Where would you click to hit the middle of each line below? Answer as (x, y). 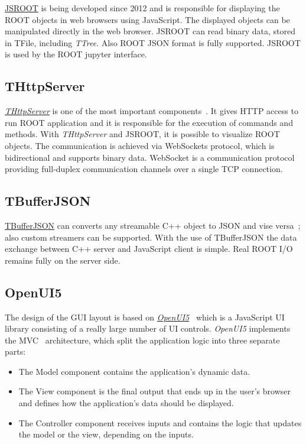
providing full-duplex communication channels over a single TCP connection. (144, 169)
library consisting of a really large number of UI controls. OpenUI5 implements (148, 328)
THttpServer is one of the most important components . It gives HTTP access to (152, 111)
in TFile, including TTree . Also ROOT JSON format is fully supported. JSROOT (153, 42)
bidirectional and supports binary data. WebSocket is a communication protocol (150, 157)
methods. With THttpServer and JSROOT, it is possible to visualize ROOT (142, 134)
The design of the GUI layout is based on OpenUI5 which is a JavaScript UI (145, 317)
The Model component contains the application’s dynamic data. (134, 371)
